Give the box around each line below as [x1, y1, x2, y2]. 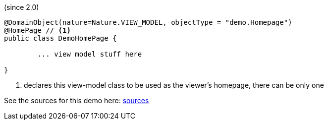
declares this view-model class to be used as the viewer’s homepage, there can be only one [24, 81, 324, 89]
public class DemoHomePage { [4, 34, 117, 42]
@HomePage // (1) [4, 26, 71, 34]
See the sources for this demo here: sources [4, 96, 149, 105]
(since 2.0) [4, 3, 39, 11]
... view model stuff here [37, 50, 142, 58]
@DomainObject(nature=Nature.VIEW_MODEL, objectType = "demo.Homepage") [4, 18, 292, 26]
